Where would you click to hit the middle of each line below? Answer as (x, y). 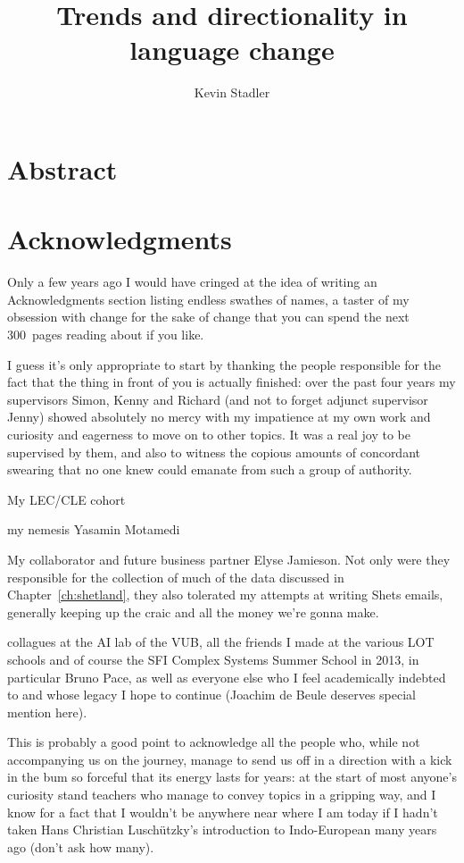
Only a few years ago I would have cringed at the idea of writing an (192, 282)
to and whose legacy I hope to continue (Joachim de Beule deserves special (211, 695)
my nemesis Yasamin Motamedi (94, 529)
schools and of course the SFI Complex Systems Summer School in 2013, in (213, 659)
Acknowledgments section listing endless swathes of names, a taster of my (208, 299)
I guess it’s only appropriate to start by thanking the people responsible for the (224, 364)
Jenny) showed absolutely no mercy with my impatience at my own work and (219, 417)
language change (232, 50)
